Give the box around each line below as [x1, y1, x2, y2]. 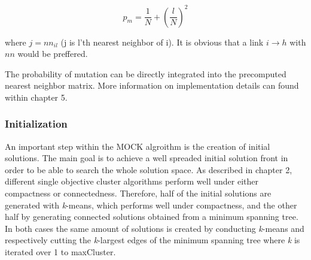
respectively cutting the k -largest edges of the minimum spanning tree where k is [5, 234, 300, 246]
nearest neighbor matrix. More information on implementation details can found [5, 79, 299, 92]
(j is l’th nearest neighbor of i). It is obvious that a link [60, 35, 264, 48]
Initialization [5, 116, 68, 131]
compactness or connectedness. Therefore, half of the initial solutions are [5, 187, 272, 199]
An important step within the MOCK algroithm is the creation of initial [5, 140, 270, 152]
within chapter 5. [5, 90, 68, 103]
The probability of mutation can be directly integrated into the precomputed [5, 67, 286, 80]
